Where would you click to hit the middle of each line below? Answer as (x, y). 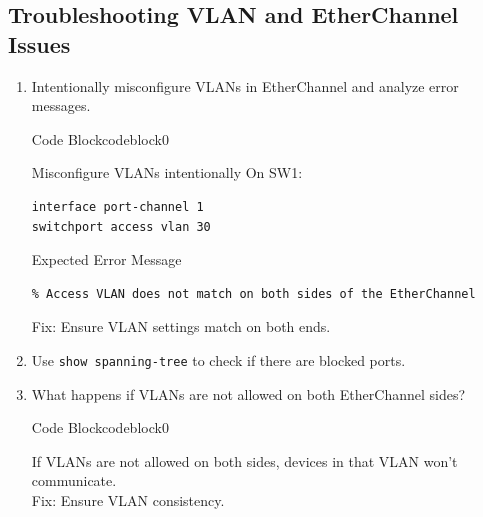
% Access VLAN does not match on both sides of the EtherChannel (253, 293)
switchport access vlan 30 (121, 226)
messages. (61, 105)
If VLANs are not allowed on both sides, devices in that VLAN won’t (244, 460)
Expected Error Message (106, 259)
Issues (39, 43)
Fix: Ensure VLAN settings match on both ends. (181, 326)
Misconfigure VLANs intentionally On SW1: (167, 172)
